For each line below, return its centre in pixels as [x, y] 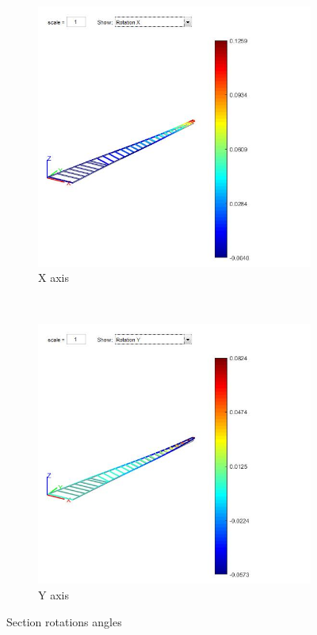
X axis [53, 278]
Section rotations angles [64, 621]
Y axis [53, 594]
